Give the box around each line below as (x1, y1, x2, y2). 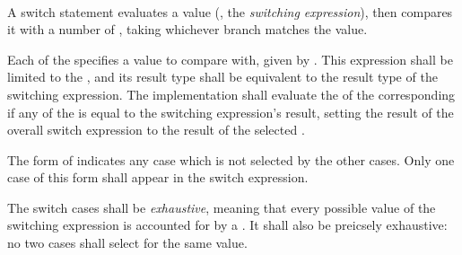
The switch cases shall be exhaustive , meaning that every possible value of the (7, 198, 436, 216)
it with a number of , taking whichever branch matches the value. (7, 20, 368, 39)
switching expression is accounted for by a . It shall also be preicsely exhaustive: (7, 215, 448, 234)
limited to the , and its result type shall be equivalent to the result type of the (7, 67, 438, 86)
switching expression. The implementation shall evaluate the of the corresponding (7, 84, 456, 103)
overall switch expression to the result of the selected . (7, 120, 305, 139)
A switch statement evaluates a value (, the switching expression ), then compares (7, 2, 453, 21)
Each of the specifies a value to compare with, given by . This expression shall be (7, 49, 453, 68)
